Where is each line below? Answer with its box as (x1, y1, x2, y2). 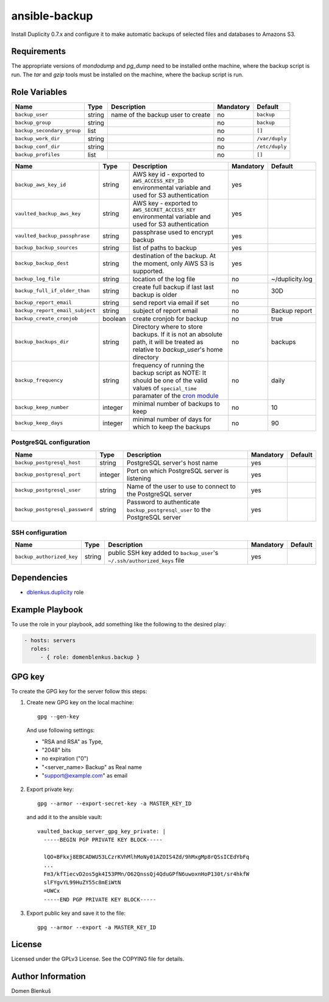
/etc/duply (256, 143, 287, 150)
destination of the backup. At (132, 251, 216, 260)
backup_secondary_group (15, 127, 81, 134)
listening (127, 474, 152, 482)
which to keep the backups (132, 423, 210, 431)
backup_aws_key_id (15, 181, 66, 188)
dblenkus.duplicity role (26, 589, 84, 596)
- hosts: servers (24, 637, 76, 643)
